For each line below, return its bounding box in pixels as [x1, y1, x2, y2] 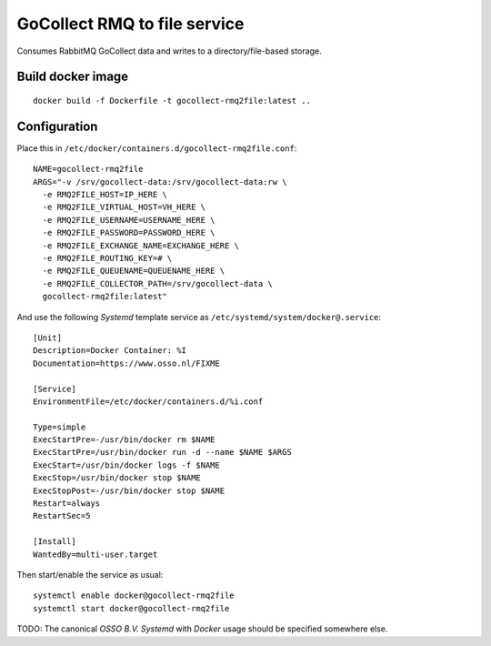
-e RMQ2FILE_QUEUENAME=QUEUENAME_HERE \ [42, 266, 225, 277]
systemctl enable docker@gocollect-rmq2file [33, 590, 235, 601]
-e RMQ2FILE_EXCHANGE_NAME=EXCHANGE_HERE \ [42, 240, 240, 250]
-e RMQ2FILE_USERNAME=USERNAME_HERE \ [42, 215, 215, 225]
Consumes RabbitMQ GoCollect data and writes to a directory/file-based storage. [16, 45, 322, 56]
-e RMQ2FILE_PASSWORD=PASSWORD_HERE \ [42, 227, 215, 238]
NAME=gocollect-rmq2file [33, 164, 144, 175]
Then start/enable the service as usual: [16, 569, 164, 580]
